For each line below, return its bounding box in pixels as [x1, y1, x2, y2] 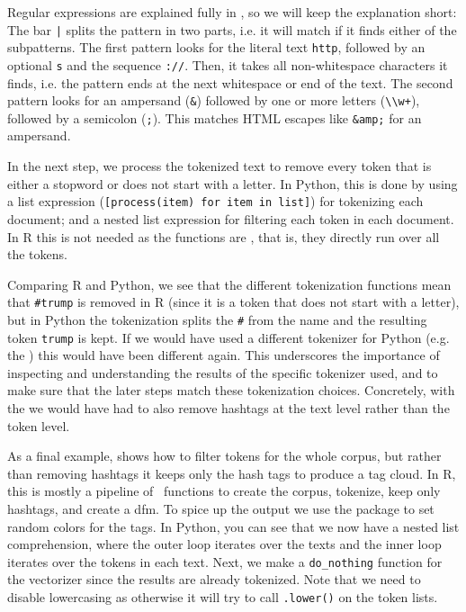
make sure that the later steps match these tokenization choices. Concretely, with [7, 381, 455, 400]
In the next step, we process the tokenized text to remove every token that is [7, 157, 432, 175]
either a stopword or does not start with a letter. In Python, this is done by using [7, 174, 458, 193]
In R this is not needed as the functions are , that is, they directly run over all [7, 227, 440, 246]
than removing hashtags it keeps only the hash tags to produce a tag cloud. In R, [7, 463, 456, 482]
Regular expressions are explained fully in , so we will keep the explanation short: [7, 3, 457, 21]
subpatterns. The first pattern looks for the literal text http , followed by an [7, 38, 426, 57]
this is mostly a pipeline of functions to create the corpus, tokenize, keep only [7, 481, 441, 500]
